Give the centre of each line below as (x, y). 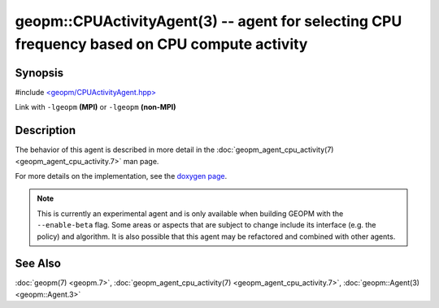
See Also (38, 264)
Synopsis (39, 73)
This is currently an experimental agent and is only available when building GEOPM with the (190, 213)
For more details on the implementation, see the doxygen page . (121, 176)
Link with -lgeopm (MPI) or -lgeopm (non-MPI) (96, 107)
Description (46, 130)
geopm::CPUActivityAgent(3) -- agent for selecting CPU (209, 21)
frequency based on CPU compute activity (161, 44)
